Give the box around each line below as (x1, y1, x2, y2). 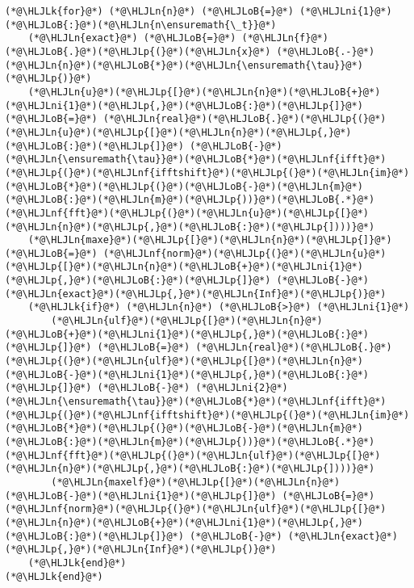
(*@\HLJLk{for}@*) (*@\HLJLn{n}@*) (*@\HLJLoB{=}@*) (5, 6, 294, 17)
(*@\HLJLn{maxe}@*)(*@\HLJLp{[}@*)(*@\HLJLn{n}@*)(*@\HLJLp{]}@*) (27, 234, 392, 246)
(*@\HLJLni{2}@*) (195, 382, 288, 394)
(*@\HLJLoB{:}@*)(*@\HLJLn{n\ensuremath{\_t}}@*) (5, 19, 277, 31)
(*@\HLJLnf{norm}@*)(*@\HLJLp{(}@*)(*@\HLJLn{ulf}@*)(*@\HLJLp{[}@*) (5, 503, 387, 515)
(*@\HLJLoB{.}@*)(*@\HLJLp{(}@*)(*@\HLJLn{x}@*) (5, 45, 271, 57)
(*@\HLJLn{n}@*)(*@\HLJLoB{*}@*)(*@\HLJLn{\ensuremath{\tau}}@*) (5, 59, 363, 71)
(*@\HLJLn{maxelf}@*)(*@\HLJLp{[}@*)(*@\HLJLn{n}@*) (51, 476, 341, 488)
